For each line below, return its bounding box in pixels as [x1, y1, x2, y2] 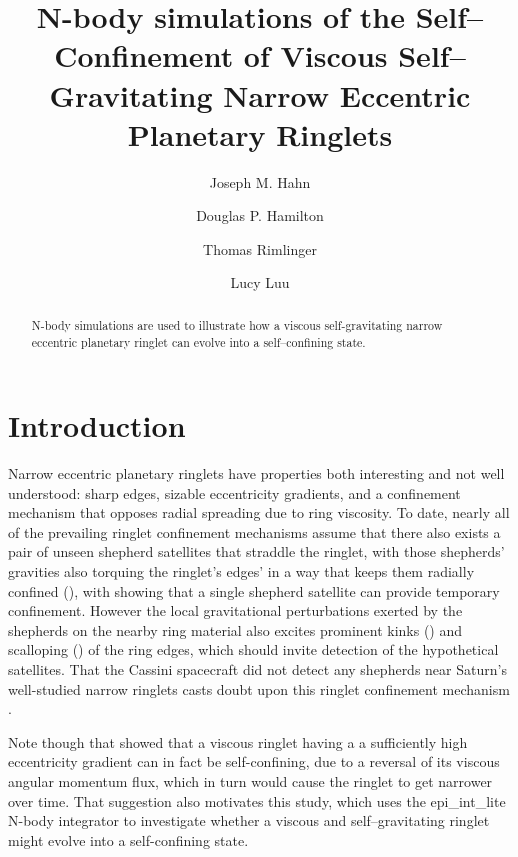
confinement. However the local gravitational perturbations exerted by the [8, 600, 463, 621]
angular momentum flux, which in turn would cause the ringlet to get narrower [8, 771, 493, 792]
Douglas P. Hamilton [196, 205, 324, 226]
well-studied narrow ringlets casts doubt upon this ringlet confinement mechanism [8, 678, 510, 699]
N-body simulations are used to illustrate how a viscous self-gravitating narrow [31, 316, 443, 333]
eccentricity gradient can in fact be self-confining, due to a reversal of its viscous [8, 751, 500, 772]
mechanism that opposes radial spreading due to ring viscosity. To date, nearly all [8, 502, 510, 523]
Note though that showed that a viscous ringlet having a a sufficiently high [8, 731, 468, 752]
